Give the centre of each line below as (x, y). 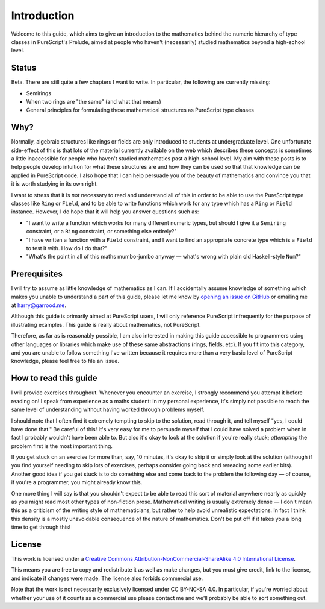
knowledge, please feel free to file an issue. (65, 361)
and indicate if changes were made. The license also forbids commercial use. (107, 578)
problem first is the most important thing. (62, 446)
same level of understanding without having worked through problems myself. (108, 409)
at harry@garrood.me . (39, 305)
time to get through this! (41, 527)
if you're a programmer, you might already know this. (77, 482)
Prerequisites (37, 274)
